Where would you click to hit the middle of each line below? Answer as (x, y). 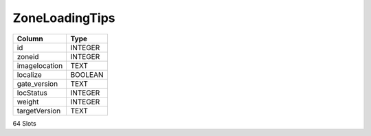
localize (30, 74)
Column (30, 38)
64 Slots (25, 123)
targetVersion (39, 111)
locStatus (32, 93)
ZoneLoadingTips (64, 18)
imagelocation (40, 65)
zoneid (28, 56)
